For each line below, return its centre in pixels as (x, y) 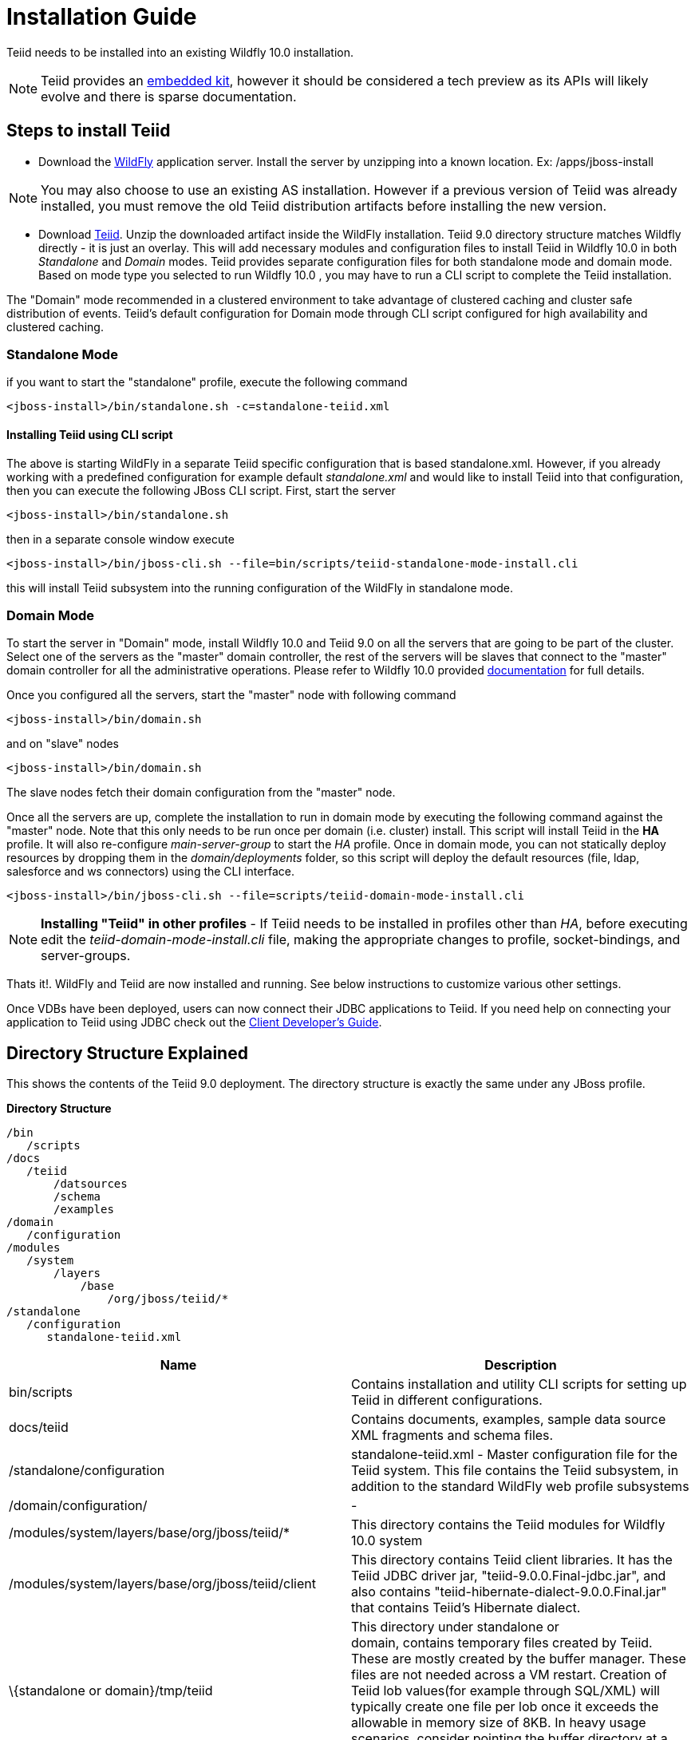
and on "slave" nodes (63, 744)
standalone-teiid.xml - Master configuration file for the (514, 1455)
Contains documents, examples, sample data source (509, 1420)
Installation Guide (102, 17)
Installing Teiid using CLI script (90, 434)
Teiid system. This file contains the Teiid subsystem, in (515, 1471)
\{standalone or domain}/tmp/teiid (111, 1691)
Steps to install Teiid (89, 131)
